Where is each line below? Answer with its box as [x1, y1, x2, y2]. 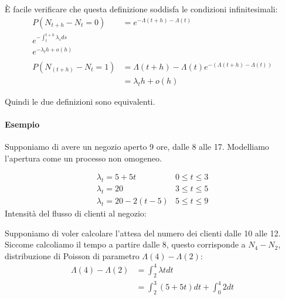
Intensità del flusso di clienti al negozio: [5, 207, 147, 219]
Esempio [5, 118, 40, 130]
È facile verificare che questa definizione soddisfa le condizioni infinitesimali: [5, 3, 278, 15]
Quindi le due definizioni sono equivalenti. [5, 95, 155, 107]
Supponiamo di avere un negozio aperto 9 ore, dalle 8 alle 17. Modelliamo [5, 140, 269, 153]
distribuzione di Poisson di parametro [5, 249, 140, 262]
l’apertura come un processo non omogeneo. [5, 152, 162, 164]
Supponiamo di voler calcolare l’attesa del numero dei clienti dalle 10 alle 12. [5, 226, 281, 239]
